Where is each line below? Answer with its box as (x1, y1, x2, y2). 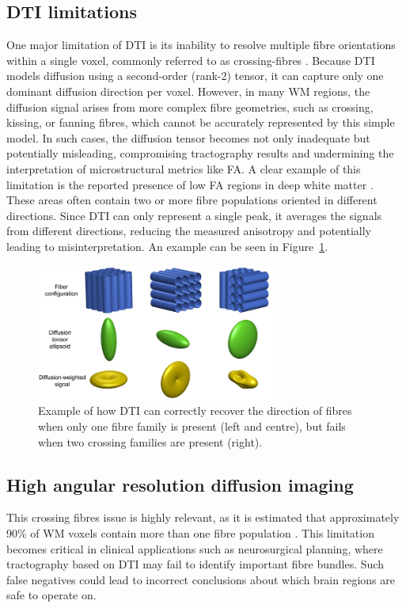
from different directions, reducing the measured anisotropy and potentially (6, 222, 371, 239)
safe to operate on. (6, 587, 97, 603)
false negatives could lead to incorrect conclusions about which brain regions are (6, 571, 395, 587)
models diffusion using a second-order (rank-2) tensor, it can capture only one (6, 67, 384, 84)
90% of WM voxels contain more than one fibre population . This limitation (6, 524, 374, 541)
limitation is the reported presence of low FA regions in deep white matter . (6, 176, 374, 192)
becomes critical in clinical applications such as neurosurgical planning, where (6, 540, 383, 557)
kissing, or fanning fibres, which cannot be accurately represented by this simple (6, 114, 395, 131)
